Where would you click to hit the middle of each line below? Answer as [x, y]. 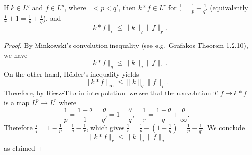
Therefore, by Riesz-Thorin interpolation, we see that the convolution [108, 93]
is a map [17, 102]
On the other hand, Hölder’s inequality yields [72, 73]
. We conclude [224, 127]
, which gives [105, 127]
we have [16, 54]
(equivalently [229, 7]
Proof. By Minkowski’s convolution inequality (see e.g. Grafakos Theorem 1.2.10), [126, 45]
